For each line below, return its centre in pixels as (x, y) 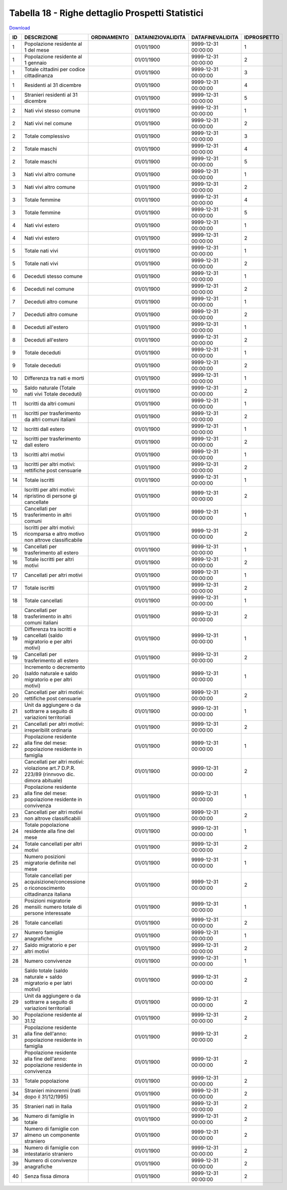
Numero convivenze (48, 961)
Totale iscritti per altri (49, 559)
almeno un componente (52, 1135)
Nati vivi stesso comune (52, 110)
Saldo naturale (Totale (50, 388)
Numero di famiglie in (49, 1116)
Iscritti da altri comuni (50, 404)
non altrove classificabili (52, 818)
